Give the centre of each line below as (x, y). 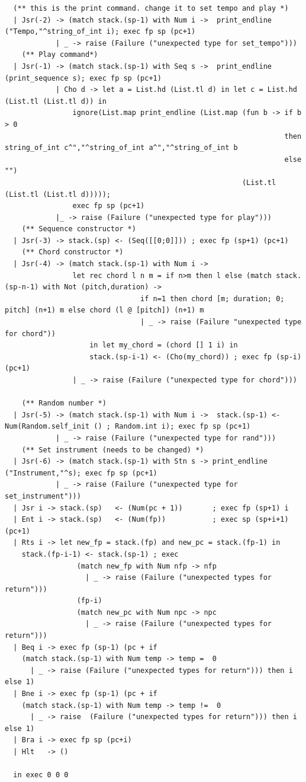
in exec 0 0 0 (41, 775)
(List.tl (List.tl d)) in (56, 101)
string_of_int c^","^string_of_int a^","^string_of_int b (121, 148)
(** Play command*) (60, 55)
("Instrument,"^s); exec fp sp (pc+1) (81, 473)
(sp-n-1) (22, 287)
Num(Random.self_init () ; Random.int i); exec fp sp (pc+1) (128, 427)
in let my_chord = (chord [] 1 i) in (164, 345)
